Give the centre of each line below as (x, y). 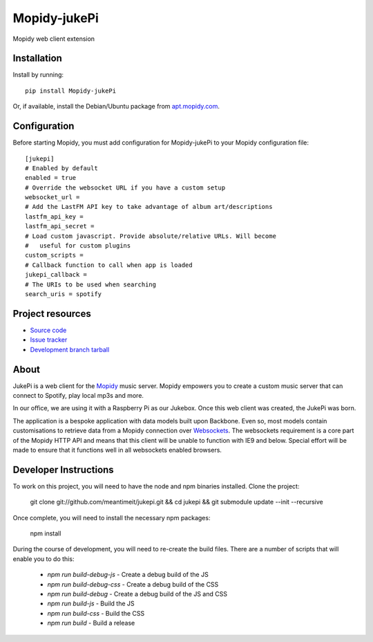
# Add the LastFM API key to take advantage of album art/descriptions (149, 207)
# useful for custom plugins (78, 246)
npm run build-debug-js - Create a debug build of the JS (128, 575)
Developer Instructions (63, 469)
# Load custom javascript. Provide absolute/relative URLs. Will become (151, 236)
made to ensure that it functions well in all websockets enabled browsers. (117, 450)
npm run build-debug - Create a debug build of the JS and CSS (137, 594)
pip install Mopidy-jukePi (71, 91)
